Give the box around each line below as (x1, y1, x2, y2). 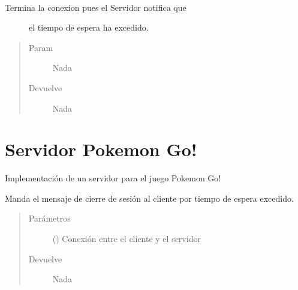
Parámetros (28, 212, 71, 225)
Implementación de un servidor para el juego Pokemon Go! (5, 172, 221, 184)
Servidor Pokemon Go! (5, 137, 197, 162)
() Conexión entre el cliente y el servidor (52, 232, 201, 245)
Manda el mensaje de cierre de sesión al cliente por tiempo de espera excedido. (5, 192, 294, 204)
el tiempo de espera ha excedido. (29, 21, 149, 34)
